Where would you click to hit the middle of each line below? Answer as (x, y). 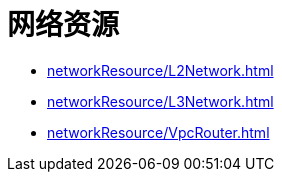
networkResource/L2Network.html (160, 70)
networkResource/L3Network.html (160, 101)
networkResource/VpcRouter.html (158, 132)
